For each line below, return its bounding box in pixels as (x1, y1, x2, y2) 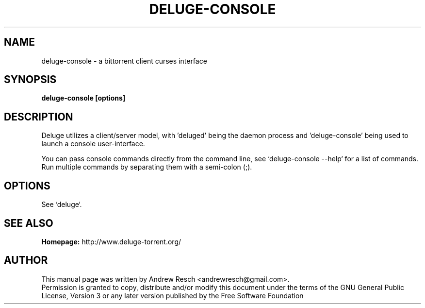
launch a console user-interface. (41, 139, 145, 148)
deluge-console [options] (41, 94, 126, 103)
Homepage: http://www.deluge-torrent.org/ (41, 237, 181, 246)
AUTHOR (4, 254, 48, 267)
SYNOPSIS (4, 73, 57, 86)
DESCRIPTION (4, 110, 73, 123)
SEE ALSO (4, 217, 53, 229)
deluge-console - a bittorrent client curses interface (41, 56, 207, 65)
